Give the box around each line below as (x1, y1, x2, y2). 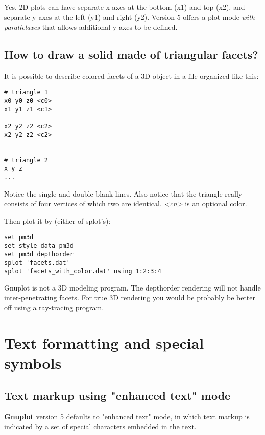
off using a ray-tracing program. (4, 302, 104, 313)
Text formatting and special (4, 332, 204, 353)
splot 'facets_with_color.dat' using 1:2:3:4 (4, 268, 161, 275)
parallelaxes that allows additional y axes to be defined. (4, 21, 178, 32)
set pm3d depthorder (4, 250, 74, 258)
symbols (4, 352, 62, 373)
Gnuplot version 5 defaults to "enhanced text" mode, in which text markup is (4, 411, 250, 422)
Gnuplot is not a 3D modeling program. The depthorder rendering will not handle (4, 282, 261, 293)
